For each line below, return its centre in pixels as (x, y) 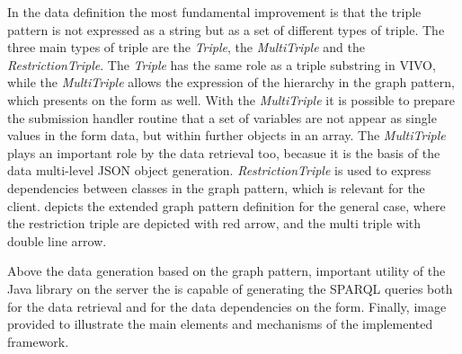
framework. (38, 341)
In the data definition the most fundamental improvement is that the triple (214, 12)
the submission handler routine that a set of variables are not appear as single (222, 117)
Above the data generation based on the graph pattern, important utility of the (227, 271)
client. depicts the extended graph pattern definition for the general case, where (227, 205)
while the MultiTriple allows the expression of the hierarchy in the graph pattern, (231, 82)
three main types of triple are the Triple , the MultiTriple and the (186, 47)
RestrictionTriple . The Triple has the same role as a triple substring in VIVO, (222, 64)
